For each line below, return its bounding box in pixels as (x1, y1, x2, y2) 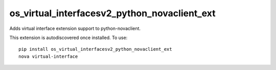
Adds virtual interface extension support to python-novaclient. (9, 25, 141, 31)
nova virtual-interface (18, 53, 78, 59)
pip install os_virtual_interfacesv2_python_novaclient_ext (18, 46, 172, 52)
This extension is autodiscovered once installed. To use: (9, 34, 128, 41)
